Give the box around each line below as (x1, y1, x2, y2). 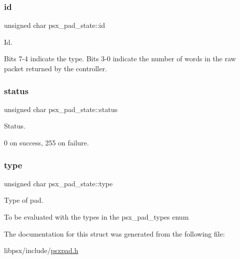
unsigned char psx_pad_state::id (4, 20, 105, 30)
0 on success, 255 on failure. (4, 137, 89, 147)
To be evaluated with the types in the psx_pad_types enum (4, 212, 189, 222)
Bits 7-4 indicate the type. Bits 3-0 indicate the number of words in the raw (4, 53, 236, 64)
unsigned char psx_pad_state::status (4, 104, 118, 114)
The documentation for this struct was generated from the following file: (4, 228, 225, 239)
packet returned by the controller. (4, 63, 107, 73)
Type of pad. (4, 195, 43, 205)
